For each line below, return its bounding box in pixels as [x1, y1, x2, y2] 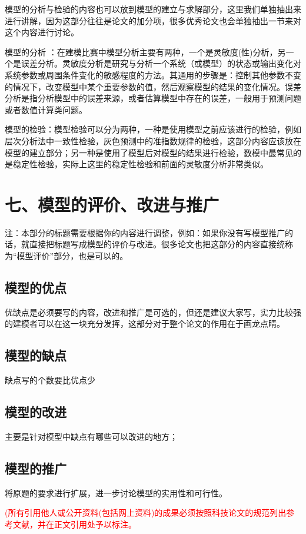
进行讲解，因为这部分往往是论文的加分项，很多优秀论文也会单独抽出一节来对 [5, 14, 301, 26]
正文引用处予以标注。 [54, 518, 137, 530]
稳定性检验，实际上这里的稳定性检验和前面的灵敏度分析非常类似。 [12, 158, 268, 170]
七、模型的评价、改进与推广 [5, 192, 219, 216]
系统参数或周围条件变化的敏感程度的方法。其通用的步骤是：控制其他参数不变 [5, 68, 301, 81]
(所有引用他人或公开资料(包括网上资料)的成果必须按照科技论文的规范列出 [5, 506, 287, 519]
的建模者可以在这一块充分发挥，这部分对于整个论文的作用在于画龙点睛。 [5, 317, 285, 330]
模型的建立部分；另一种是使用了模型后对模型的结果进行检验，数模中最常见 [5, 146, 293, 158]
